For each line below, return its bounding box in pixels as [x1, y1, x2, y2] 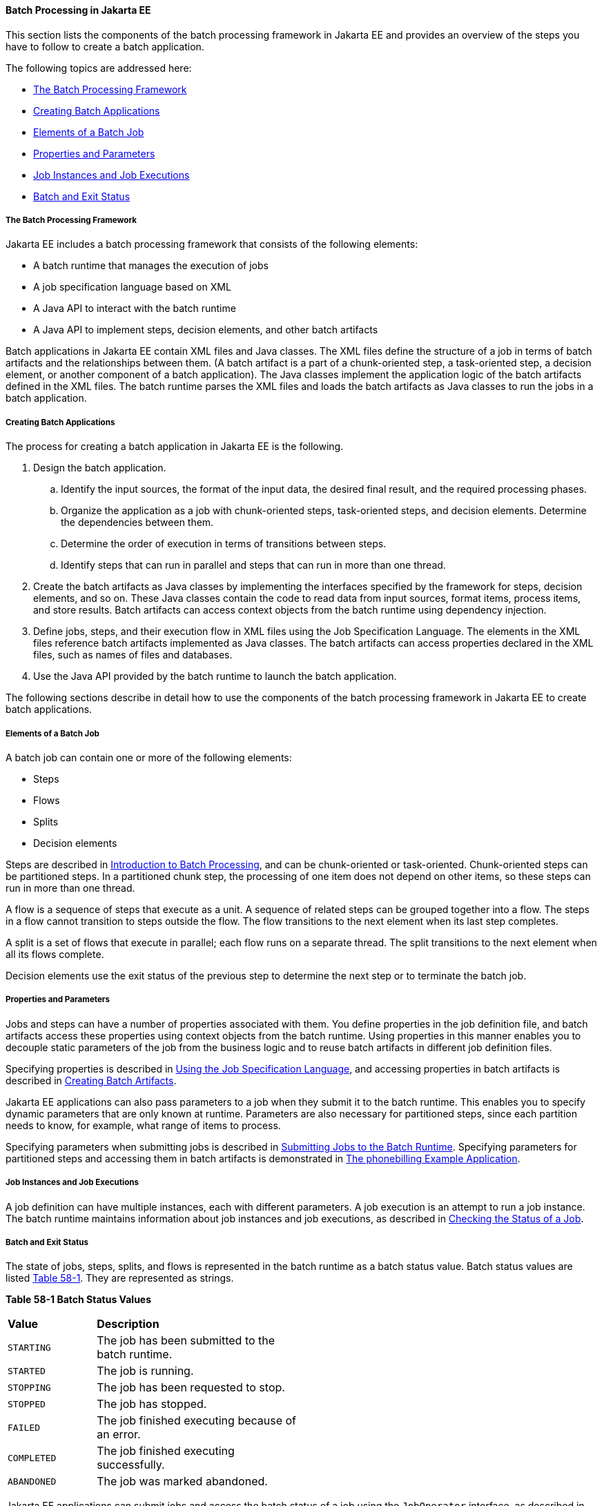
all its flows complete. [6, 948, 104, 960]
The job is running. [97, 1364, 194, 1378]
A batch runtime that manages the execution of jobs [33, 260, 269, 272]
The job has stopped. [97, 1397, 207, 1411]
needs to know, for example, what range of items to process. [6, 1119, 281, 1131]
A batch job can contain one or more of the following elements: [6, 751, 292, 763]
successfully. [97, 1458, 165, 1472]
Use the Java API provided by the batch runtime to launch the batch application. [33, 670, 397, 683]
